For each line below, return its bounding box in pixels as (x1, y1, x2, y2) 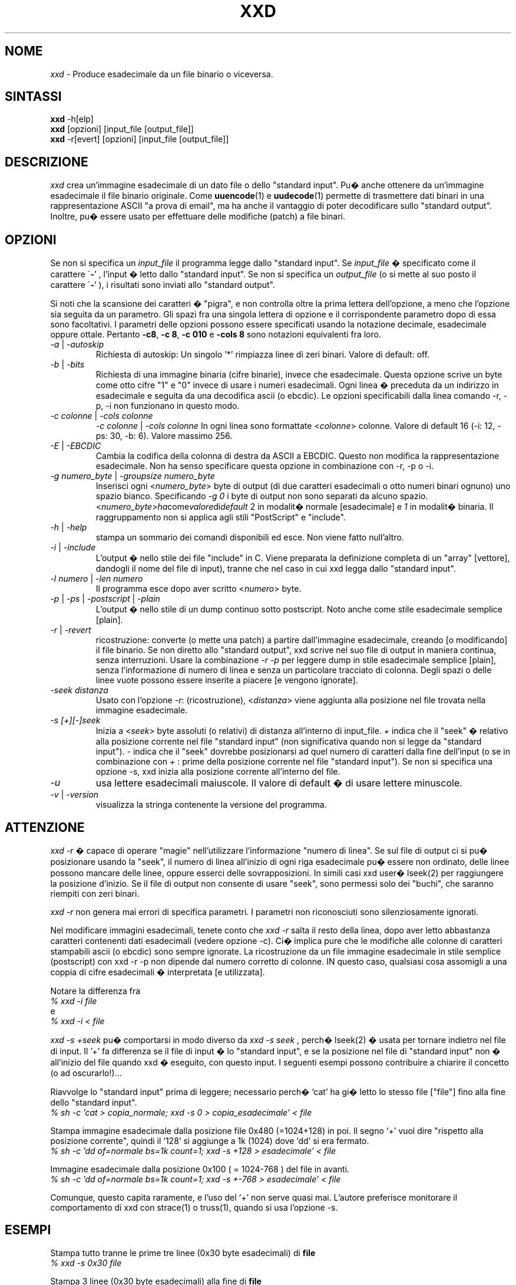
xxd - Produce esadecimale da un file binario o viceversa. (50, 68, 273, 79)
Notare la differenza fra (50, 985, 141, 996)
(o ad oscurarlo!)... (50, 1067, 122, 1078)
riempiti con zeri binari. (50, 888, 140, 899)
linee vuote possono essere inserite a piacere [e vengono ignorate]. (95, 675, 358, 686)
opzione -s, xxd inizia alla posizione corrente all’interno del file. (95, 766, 340, 777)
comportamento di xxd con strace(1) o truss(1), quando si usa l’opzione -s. (50, 1202, 338, 1212)
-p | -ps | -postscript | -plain (50, 594, 160, 604)
